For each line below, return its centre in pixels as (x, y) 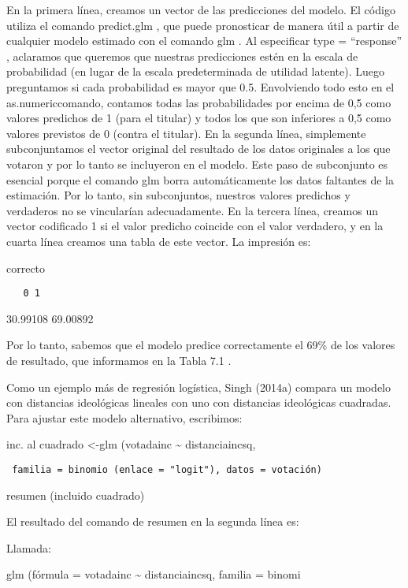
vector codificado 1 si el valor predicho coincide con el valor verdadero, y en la (195, 226)
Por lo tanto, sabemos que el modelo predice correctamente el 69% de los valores (201, 345)
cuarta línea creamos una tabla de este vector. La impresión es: (159, 241)
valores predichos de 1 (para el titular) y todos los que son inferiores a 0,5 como (199, 118)
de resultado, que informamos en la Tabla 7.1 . (119, 360)
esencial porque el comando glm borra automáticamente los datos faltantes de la (200, 179)
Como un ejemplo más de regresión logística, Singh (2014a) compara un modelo (198, 387)
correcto (26, 268)
